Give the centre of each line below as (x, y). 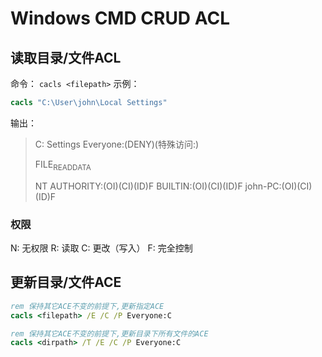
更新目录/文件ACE (66, 282)
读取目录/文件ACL (66, 57)
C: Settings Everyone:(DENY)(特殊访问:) (117, 144)
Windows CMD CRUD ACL (120, 18)
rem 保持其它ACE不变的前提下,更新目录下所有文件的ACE (109, 333)
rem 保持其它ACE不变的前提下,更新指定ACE (87, 306)
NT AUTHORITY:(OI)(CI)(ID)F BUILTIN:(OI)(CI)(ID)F (138, 186)
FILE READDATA (63, 165)
